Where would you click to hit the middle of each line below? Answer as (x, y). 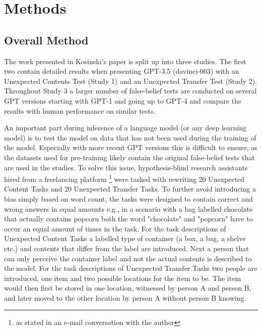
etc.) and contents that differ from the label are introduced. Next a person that (126, 248)
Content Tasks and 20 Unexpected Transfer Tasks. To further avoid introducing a (130, 189)
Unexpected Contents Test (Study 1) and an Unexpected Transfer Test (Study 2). (131, 81)
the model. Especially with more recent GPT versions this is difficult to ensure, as (131, 147)
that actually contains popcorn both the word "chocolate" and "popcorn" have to (128, 219)
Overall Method (46, 40)
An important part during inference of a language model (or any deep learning (125, 128)
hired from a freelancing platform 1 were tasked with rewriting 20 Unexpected (124, 178)
